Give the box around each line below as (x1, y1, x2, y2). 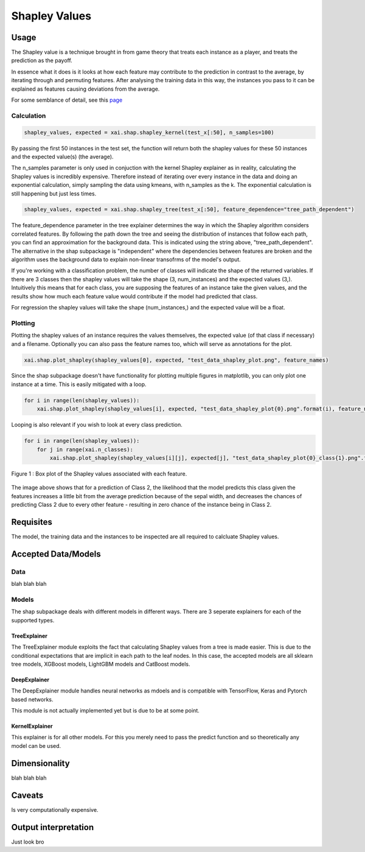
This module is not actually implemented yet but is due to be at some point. (11, 707, 200, 714)
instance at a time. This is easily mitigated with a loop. (11, 381, 147, 388)
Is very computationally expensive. (11, 806, 99, 813)
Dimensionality (11, 758, 70, 769)
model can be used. (11, 742, 61, 749)
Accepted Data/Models (11, 549, 101, 559)
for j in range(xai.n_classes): (36, 446, 134, 453)
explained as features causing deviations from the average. (11, 85, 160, 93)
